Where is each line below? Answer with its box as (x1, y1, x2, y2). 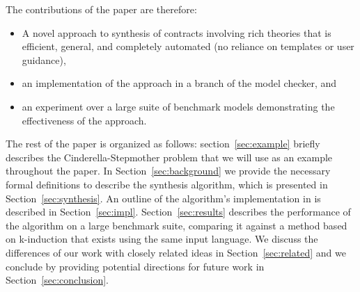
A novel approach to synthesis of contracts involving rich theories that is (22, 25, 331, 40)
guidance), (22, 52, 66, 67)
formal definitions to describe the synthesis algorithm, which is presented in (6, 177, 328, 191)
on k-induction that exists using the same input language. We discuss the (6, 232, 318, 246)
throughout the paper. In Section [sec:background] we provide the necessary (6, 163, 331, 178)
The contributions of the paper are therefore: (6, 2, 197, 16)
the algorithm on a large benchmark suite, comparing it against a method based (6, 218, 347, 232)
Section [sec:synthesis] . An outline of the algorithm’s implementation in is (6, 190, 321, 205)
